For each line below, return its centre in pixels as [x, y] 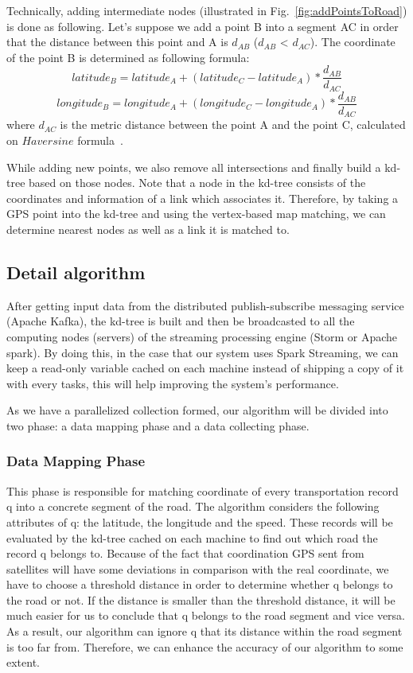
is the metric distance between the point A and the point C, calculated [233, 124]
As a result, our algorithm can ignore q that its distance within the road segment [205, 631]
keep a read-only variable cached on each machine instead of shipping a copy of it [205, 368]
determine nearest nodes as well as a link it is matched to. [148, 229]
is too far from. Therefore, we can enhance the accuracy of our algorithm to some [205, 646]
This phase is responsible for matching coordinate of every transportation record [203, 490]
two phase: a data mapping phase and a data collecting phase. [158, 425]
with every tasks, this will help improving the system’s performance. [173, 383]
